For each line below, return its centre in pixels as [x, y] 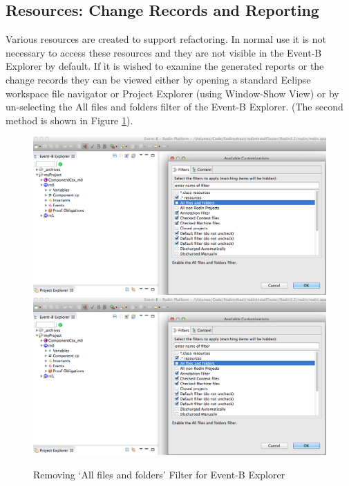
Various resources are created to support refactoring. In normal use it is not [166, 39]
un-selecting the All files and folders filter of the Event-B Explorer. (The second [174, 107]
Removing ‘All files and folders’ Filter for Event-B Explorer [159, 474]
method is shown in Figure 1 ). [69, 120]
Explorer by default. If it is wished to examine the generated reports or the [165, 66]
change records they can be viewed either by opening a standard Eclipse [158, 79]
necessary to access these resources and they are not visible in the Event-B [164, 52]
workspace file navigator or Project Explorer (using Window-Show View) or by [172, 93]
